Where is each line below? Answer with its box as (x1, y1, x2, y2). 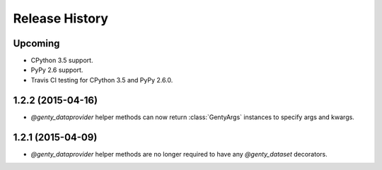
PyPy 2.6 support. (30, 66, 83, 74)
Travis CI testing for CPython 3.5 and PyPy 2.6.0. (30, 75, 173, 84)
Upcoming (13, 37, 60, 49)
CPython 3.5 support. (30, 56, 93, 65)
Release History (13, 11, 109, 26)
